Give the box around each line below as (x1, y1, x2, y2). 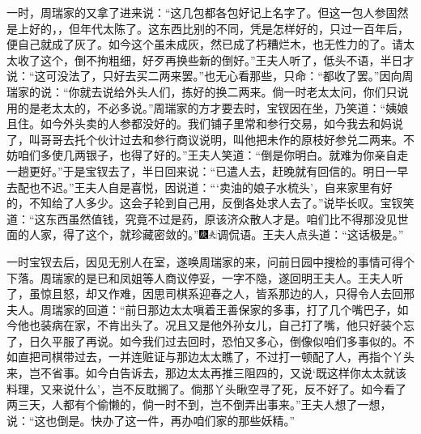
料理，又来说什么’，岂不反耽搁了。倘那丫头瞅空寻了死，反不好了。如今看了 (6, 380, 406, 397)
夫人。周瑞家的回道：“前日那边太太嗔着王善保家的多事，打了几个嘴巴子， (6, 300, 398, 317)
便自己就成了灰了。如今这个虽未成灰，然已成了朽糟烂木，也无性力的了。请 (6, 36, 403, 53)
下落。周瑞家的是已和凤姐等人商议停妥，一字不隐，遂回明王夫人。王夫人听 (6, 269, 403, 286)
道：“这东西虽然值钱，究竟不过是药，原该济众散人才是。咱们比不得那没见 (6, 210, 398, 227)
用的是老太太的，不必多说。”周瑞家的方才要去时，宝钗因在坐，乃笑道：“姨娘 (6, 99, 409, 116)
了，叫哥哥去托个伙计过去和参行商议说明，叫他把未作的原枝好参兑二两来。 (6, 130, 403, 147)
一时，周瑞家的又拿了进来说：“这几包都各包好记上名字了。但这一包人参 (6, 4, 386, 20)
